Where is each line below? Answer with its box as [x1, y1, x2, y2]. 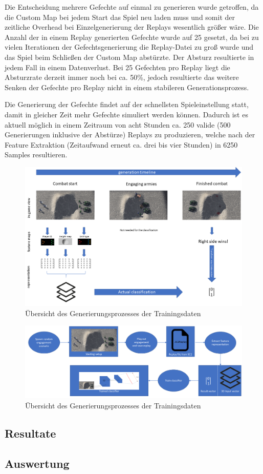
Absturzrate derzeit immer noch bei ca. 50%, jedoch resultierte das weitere [5, 72, 239, 83]
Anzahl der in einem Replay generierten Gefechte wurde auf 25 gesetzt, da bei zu [5, 31, 259, 42]
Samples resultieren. [5, 149, 68, 160]
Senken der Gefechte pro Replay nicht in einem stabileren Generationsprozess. [5, 81, 249, 92]
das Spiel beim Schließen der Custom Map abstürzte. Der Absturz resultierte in [5, 51, 254, 62]
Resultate [5, 425, 56, 441]
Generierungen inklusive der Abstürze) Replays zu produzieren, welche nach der [5, 129, 255, 140]
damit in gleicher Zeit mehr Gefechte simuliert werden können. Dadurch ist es [5, 109, 248, 119]
